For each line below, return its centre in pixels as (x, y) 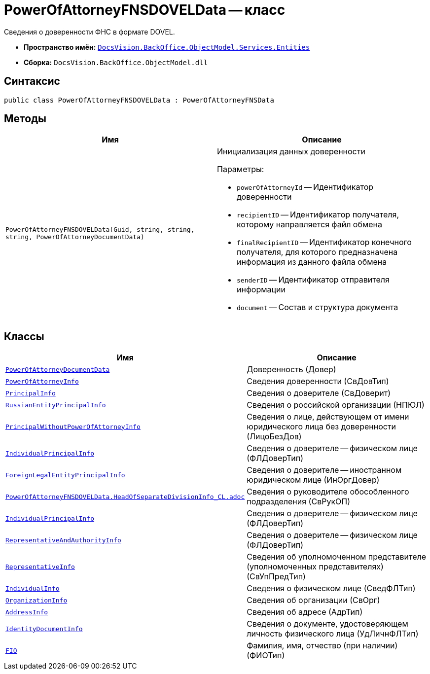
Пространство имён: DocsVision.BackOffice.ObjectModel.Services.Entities (167, 47)
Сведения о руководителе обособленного (328, 492)
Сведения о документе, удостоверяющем (327, 624)
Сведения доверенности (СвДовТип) (318, 381)
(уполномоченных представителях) (315, 567)
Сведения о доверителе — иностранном (324, 470)
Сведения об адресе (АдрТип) (305, 612)
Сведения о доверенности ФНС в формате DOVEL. (90, 32)
